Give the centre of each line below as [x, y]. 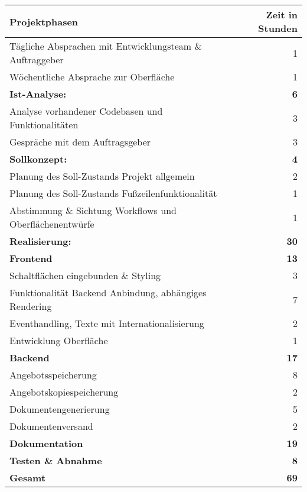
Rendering [31, 306]
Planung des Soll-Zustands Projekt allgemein [102, 176]
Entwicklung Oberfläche [59, 340]
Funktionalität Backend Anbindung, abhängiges [108, 292]
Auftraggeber [37, 59]
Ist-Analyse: [38, 94]
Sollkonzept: [38, 159]
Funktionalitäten [44, 124]
